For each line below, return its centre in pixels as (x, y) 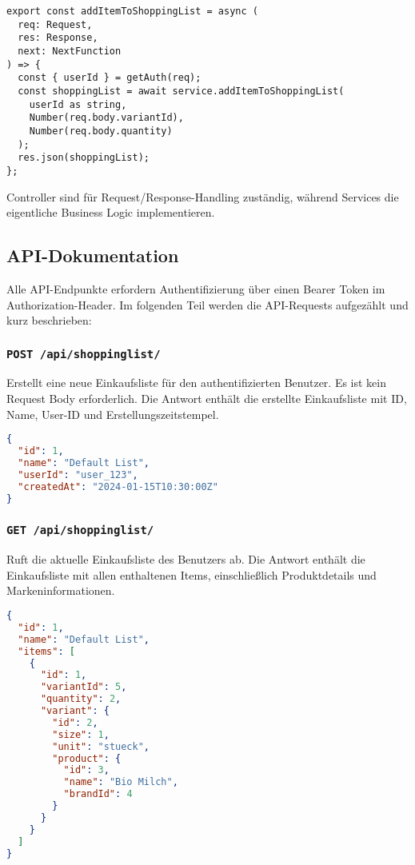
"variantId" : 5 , (84, 687)
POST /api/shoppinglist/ (84, 354)
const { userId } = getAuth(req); (110, 78)
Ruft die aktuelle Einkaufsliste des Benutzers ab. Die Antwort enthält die (186, 559)
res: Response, (58, 38)
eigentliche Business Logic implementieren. (111, 212)
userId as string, (78, 104)
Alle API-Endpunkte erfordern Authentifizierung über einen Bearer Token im (196, 288)
